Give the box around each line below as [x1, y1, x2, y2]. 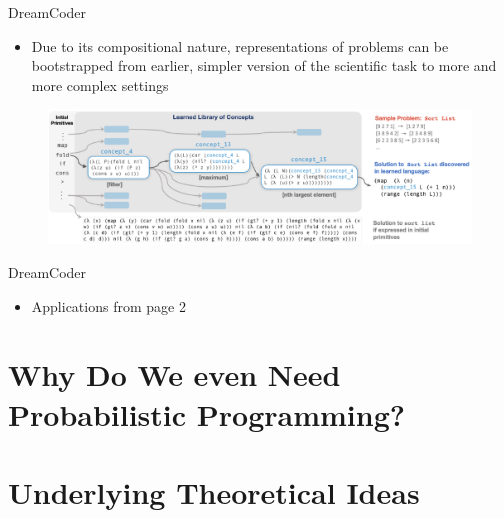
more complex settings [31, 74, 169, 95]
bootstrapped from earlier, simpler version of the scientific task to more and [31, 55, 497, 76]
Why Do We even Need [8, 354, 341, 395]
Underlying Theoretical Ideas [8, 471, 420, 512]
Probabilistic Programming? [8, 393, 405, 434]
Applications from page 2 [31, 295, 186, 316]
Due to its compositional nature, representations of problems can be [31, 35, 449, 56]
